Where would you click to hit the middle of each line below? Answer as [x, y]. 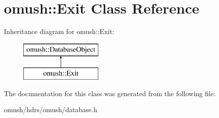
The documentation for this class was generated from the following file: [110, 93]
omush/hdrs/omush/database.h [51, 110]
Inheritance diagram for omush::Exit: [59, 31]
